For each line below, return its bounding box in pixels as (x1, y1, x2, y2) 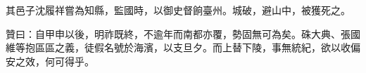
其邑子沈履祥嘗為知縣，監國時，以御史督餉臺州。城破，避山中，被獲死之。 (6, 3, 351, 17)
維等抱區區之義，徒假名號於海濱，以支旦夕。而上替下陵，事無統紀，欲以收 (6, 40, 351, 55)
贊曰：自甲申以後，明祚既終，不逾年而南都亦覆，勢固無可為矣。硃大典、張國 (6, 26, 360, 41)
